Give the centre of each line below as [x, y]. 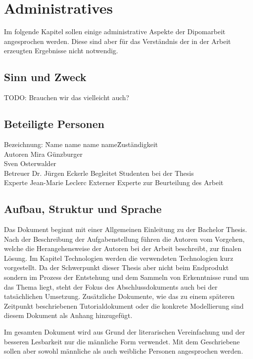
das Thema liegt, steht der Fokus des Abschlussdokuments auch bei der [111, 286]
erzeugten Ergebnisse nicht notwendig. [61, 51]
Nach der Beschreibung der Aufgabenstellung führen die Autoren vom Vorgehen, [124, 239]
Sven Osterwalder [30, 163]
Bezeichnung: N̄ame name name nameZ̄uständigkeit [81, 144]
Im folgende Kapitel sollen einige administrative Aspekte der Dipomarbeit [115, 32]
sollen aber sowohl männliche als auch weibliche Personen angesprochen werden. [124, 351]
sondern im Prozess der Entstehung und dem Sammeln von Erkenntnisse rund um [126, 277]
